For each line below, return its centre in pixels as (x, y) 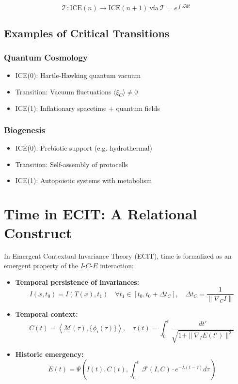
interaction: (117, 265)
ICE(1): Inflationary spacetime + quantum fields (87, 108)
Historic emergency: (49, 354)
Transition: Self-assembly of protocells (71, 164)
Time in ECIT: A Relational (101, 214)
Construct (38, 233)
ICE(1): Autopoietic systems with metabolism (84, 180)
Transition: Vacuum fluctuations (63, 91)
